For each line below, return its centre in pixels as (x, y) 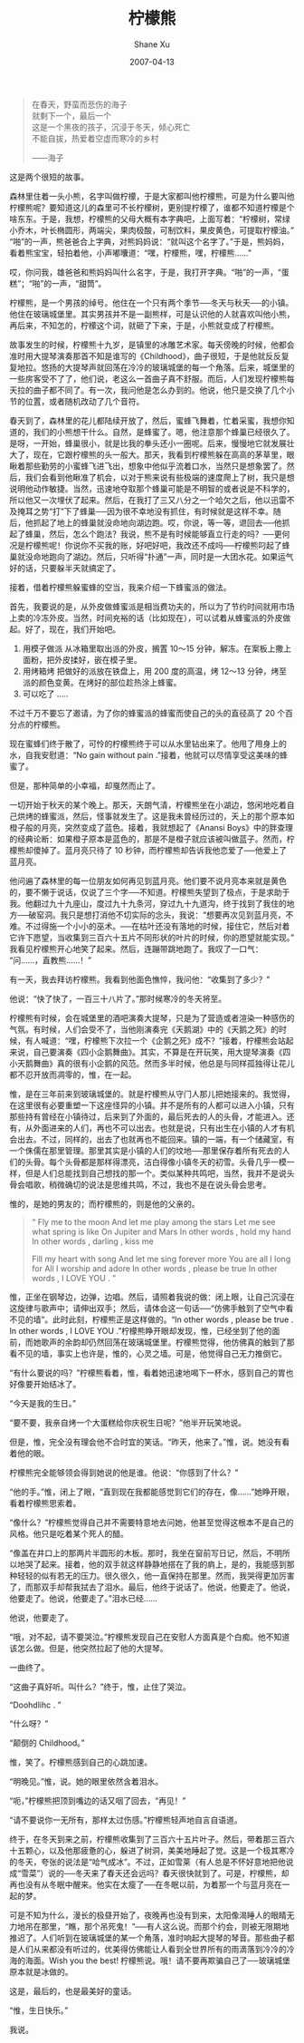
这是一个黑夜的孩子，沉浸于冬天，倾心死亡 (111, 127)
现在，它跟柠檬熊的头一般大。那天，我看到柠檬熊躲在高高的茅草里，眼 (164, 454)
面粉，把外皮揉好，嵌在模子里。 (82, 659)
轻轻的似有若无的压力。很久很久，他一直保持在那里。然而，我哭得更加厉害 (156, 1575)
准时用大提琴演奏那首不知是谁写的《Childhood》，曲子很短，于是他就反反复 (149, 355)
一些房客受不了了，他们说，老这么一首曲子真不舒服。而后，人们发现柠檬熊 (148, 378)
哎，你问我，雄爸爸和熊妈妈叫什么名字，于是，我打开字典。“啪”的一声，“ (146, 272)
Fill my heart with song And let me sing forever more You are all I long (161, 1259)
